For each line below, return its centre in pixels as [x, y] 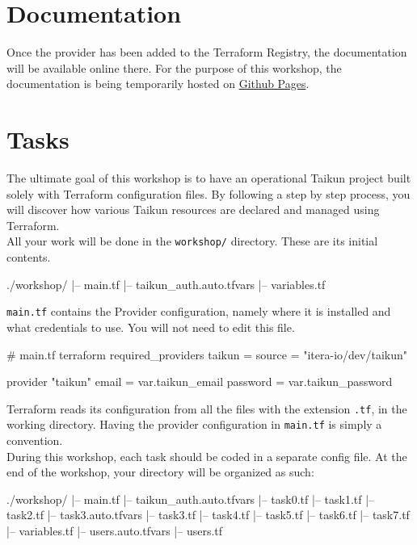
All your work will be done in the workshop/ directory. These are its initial [192, 241]
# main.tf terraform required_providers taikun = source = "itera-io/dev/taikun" [207, 354]
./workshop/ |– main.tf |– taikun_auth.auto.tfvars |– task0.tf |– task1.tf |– [191, 499]
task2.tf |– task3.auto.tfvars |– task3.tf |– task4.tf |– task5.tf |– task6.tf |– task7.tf [208, 515]
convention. [35, 440]
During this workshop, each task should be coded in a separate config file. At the [207, 456]
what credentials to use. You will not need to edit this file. [151, 327]
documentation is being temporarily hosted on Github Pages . [158, 84]
